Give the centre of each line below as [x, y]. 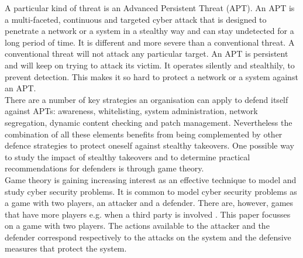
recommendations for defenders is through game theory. [104, 168]
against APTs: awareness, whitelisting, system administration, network [131, 111]
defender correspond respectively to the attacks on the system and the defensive [148, 237]
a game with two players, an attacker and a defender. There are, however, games [149, 203]
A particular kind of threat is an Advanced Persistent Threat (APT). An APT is [150, 8]
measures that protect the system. [66, 248]
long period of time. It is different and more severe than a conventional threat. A [150, 42]
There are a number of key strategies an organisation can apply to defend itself [147, 99]
